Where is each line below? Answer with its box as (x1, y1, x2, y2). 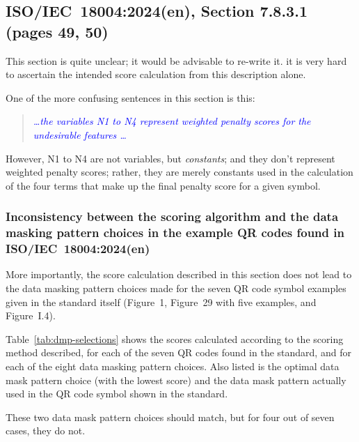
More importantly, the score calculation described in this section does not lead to (6, 267, 352, 282)
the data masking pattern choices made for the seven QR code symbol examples (6, 281, 346, 295)
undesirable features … (33, 127, 127, 142)
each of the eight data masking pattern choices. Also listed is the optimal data (6, 358, 340, 373)
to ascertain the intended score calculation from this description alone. (6, 67, 306, 82)
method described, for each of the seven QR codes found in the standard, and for (6, 345, 351, 360)
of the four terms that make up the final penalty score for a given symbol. (6, 178, 321, 192)
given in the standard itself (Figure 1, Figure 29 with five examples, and (6, 294, 317, 309)
